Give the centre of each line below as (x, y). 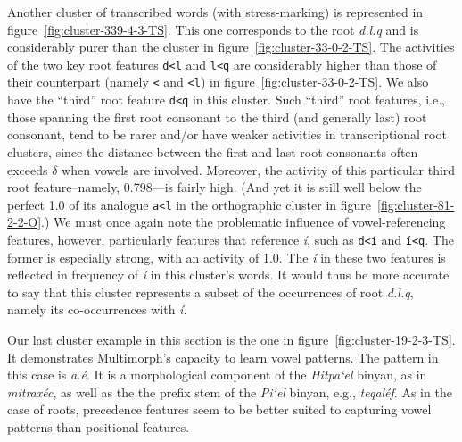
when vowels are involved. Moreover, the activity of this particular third (259, 169)
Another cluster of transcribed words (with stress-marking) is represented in (215, 12)
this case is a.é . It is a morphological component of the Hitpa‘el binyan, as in (217, 375)
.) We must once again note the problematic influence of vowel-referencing (243, 222)
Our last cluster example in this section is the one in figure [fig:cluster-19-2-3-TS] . (231, 339)
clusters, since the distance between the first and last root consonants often (213, 151)
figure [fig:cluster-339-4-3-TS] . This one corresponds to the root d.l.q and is (213, 29)
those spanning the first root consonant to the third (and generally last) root (217, 117)
